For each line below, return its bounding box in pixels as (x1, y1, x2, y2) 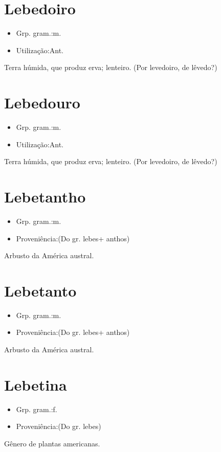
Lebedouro (4, 92, 80, 113)
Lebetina (4, 374, 67, 395)
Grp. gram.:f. (16, 403, 57, 414)
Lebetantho (4, 186, 86, 207)
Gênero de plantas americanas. (4, 438, 100, 448)
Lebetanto (4, 280, 77, 301)
